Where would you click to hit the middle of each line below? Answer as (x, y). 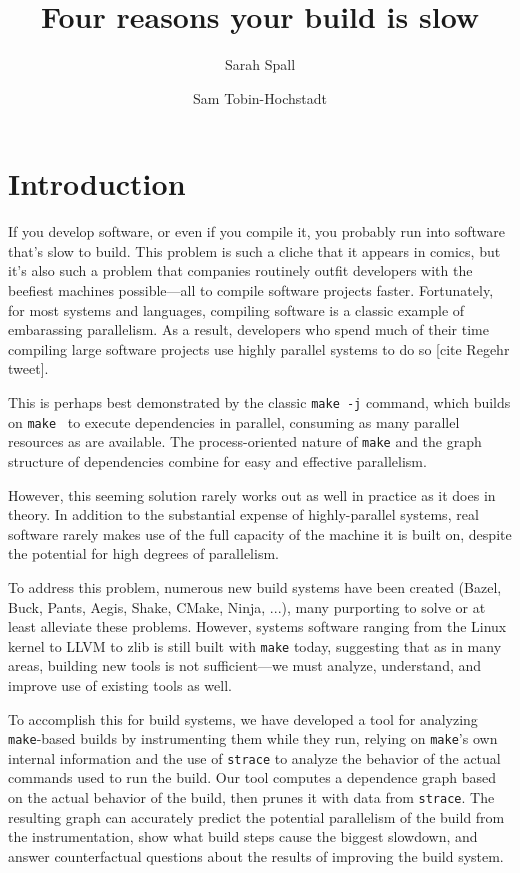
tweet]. (28, 368)
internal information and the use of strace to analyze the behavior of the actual (254, 757)
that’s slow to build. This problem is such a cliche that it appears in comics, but (254, 250)
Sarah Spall (260, 64)
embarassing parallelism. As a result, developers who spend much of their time (248, 329)
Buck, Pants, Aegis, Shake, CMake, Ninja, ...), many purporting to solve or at (247, 606)
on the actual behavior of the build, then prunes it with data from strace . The (251, 797)
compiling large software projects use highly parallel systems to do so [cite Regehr (259, 348)
